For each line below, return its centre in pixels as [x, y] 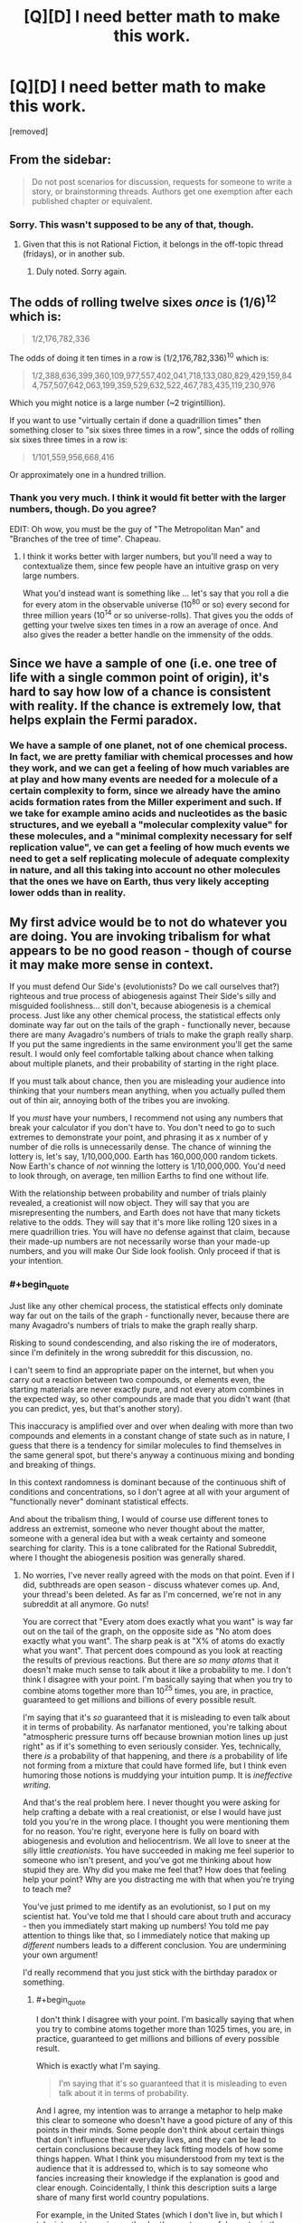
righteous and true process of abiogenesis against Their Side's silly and [143, 996]
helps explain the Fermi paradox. [104, 719]
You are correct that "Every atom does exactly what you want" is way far [158, 1621]
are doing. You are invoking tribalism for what [140, 936]
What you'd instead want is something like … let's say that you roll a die [156, 593]
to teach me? [47, 1889]
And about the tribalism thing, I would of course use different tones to [139, 1519]
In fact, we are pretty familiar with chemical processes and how [151, 757]
